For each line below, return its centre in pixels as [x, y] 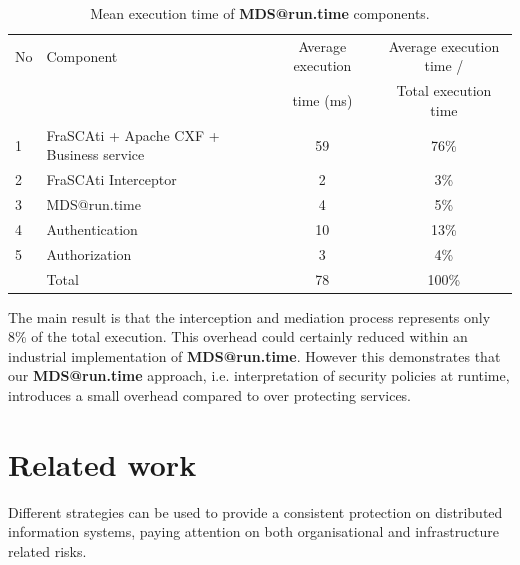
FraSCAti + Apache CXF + [133, 134]
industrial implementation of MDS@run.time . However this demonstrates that [254, 355]
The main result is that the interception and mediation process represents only [249, 316]
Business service [95, 154]
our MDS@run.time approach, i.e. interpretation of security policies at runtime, [259, 375]
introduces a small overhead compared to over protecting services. [210, 395]
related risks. [47, 550]
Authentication [92, 228]
